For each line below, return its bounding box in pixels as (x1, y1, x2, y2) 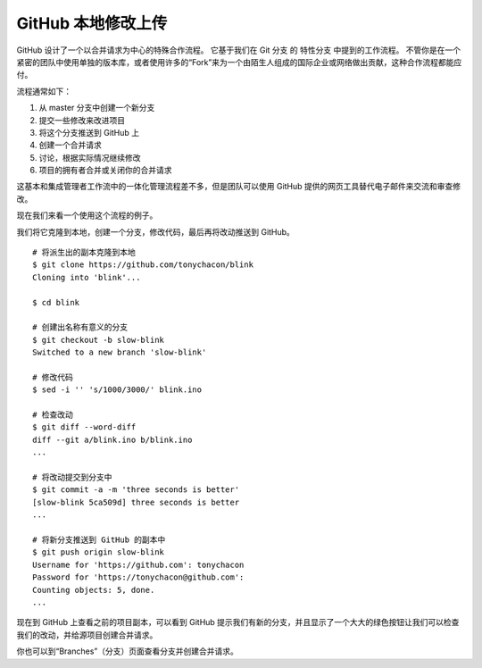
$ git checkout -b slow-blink (32, 335, 165, 345)
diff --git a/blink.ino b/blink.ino (32, 434, 193, 445)
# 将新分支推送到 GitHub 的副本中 (32, 535, 166, 545)
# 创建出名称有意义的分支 (32, 322, 129, 332)
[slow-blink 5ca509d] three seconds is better (32, 497, 240, 507)
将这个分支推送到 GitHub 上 (38, 127, 140, 138)
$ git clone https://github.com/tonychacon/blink (32, 260, 254, 270)
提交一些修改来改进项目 (38, 114, 125, 125)
